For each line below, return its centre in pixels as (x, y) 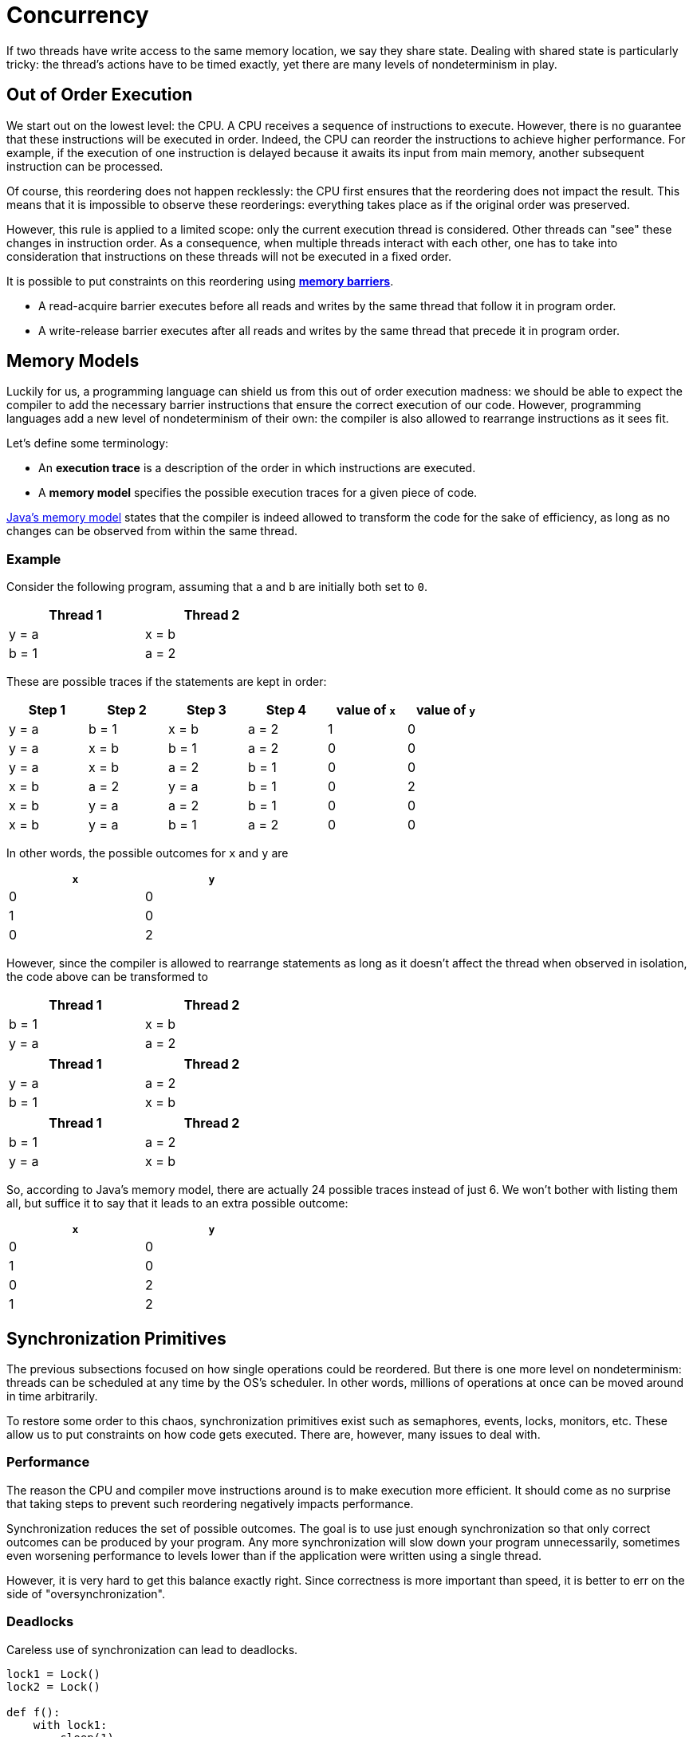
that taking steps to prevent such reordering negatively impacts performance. (210, 1503)
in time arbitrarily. (52, 1396)
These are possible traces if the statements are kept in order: (167, 682)
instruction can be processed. (85, 166)
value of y (446, 710)
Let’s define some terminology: (88, 443)
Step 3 (207, 710)
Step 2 (127, 710)
